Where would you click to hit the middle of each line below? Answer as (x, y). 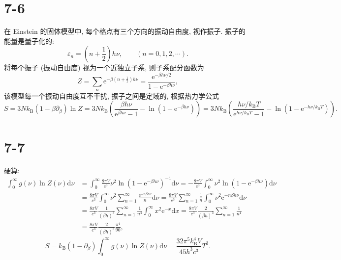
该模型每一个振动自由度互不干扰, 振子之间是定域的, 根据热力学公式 (112, 95)
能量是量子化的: (29, 40)
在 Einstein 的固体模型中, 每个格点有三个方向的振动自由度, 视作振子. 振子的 (125, 31)
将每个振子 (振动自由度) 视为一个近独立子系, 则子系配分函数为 (104, 67)
